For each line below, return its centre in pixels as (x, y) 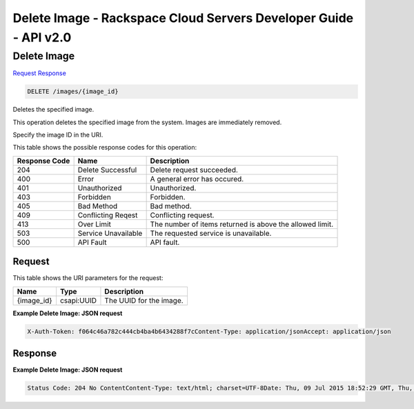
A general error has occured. (197, 179)
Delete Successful (107, 170)
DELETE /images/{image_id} (73, 92)
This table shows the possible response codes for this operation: (105, 148)
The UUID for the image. (144, 300)
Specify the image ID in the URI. (58, 134)
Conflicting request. (182, 215)
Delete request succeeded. (194, 170)
